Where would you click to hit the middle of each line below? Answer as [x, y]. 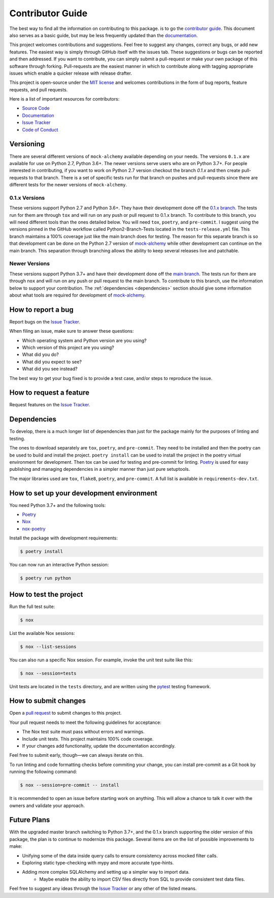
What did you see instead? [50, 369]
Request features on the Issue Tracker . [50, 405]
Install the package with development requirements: [64, 538]
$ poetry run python [45, 578]
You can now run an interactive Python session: [59, 565]
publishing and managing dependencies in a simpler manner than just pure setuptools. [100, 469]
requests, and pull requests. [39, 89]
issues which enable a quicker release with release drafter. [71, 73]
